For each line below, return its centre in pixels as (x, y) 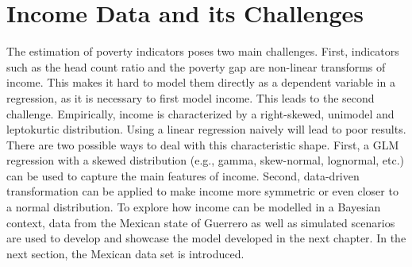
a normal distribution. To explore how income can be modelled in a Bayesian (194, 207)
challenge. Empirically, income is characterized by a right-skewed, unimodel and (200, 113)
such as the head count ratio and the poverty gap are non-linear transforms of (196, 66)
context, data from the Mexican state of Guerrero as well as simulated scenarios (201, 222)
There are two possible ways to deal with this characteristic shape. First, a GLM (203, 144)
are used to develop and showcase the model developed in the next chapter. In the (206, 238)
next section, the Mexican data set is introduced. (125, 253)
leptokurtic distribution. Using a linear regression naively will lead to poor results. (206, 129)
